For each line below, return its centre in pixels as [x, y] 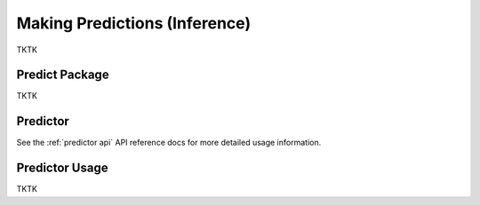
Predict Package [63, 75]
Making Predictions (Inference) [134, 23]
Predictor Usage [62, 168]
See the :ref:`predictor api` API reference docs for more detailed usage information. [169, 143]
